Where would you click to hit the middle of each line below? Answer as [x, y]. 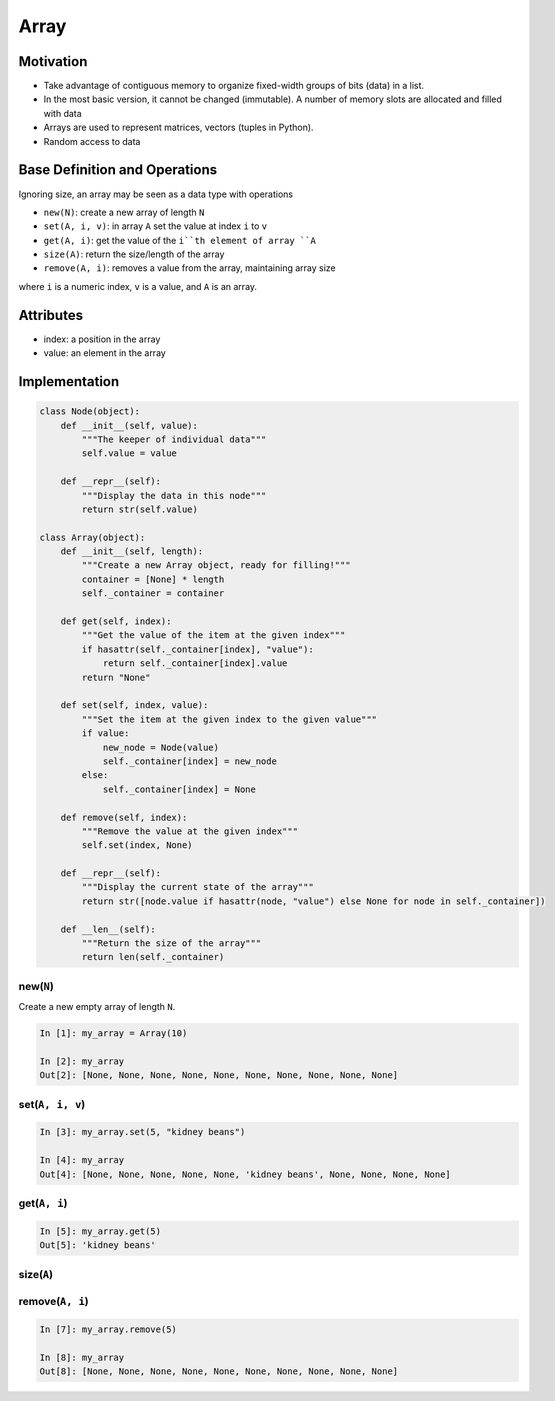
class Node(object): [89, 411]
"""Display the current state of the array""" [197, 887]
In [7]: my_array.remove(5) [108, 1329]
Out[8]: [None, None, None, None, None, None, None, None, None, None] [219, 1371]
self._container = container [153, 593]
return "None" [116, 677]
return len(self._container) [153, 957]
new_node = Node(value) [161, 747]
